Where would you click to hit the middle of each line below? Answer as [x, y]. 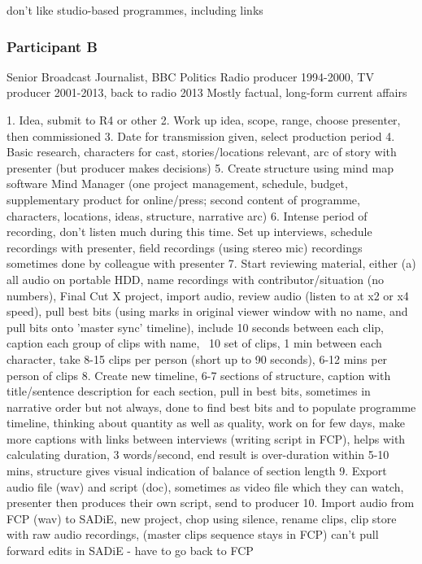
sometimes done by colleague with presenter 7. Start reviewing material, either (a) [211, 263]
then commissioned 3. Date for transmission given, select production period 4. [201, 136]
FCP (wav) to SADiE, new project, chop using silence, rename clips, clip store [202, 518]
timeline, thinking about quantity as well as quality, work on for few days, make [206, 423]
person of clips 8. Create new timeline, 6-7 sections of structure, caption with [199, 375]
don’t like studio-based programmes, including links [135, 10]
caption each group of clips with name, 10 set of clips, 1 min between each [194, 343]
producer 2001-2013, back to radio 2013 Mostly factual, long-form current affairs [207, 92]
